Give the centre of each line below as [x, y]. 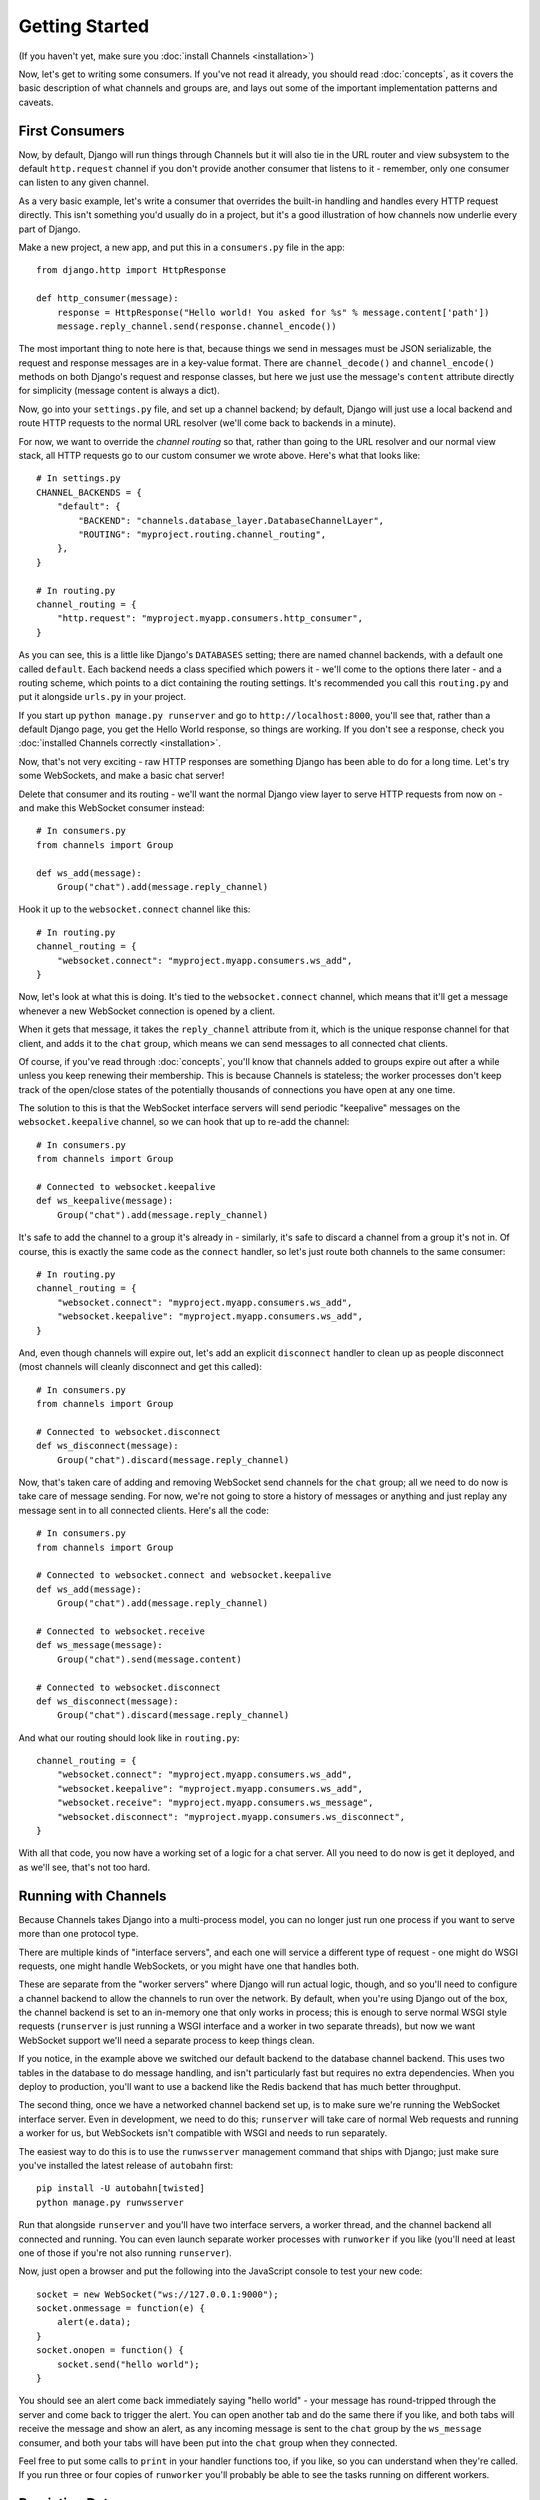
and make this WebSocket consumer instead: [111, 808]
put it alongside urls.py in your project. [102, 697]
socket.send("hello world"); [128, 2364]
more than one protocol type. [78, 1934]
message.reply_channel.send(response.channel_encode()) [196, 326]
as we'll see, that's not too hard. [84, 1867]
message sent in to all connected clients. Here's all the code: [144, 1510]
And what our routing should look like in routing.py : [129, 1737]
